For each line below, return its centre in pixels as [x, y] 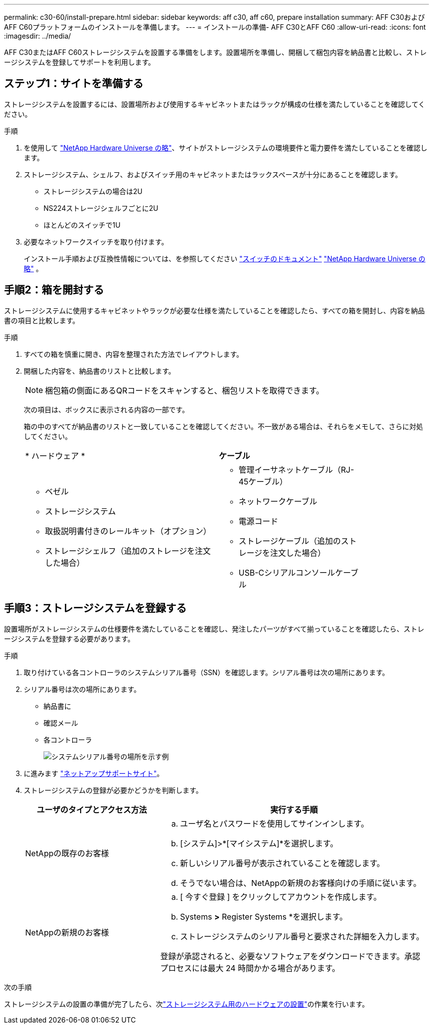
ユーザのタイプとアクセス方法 [92, 809]
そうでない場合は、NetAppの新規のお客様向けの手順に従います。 [301, 883]
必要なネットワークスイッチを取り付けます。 [96, 242]
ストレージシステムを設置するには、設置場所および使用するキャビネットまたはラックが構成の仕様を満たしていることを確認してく [215, 104]
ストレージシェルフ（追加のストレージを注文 [128, 551]
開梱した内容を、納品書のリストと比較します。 [100, 371]
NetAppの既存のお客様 [67, 853]
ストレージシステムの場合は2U [93, 191]
